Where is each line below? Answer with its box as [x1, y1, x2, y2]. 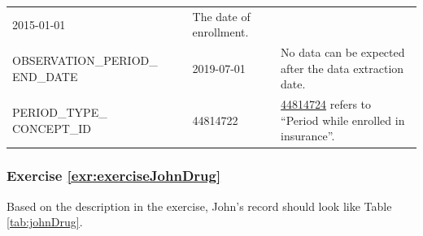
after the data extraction [281, 59, 404, 76]
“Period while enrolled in [281, 111, 405, 128]
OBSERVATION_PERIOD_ [12, 51, 158, 68]
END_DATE [12, 67, 78, 84]
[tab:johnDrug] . [7, 213, 83, 230]
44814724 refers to [281, 96, 372, 113]
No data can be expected [281, 44, 405, 61]
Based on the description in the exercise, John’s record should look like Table [7, 197, 392, 214]
